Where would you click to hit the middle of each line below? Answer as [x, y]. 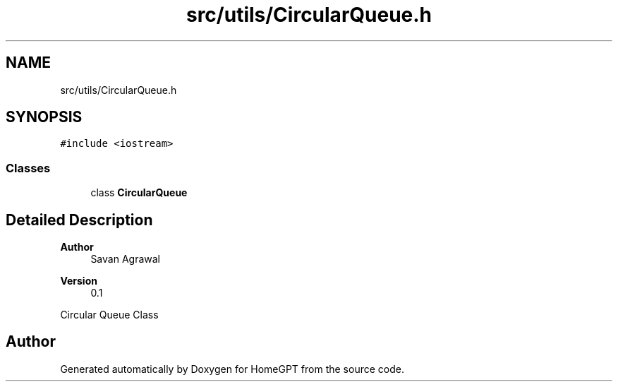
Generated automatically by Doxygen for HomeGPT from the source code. [232, 369]
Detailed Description [79, 220]
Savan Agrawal [125, 259]
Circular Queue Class [109, 315]
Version [79, 281]
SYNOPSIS [44, 117]
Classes [28, 168]
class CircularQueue [139, 193]
